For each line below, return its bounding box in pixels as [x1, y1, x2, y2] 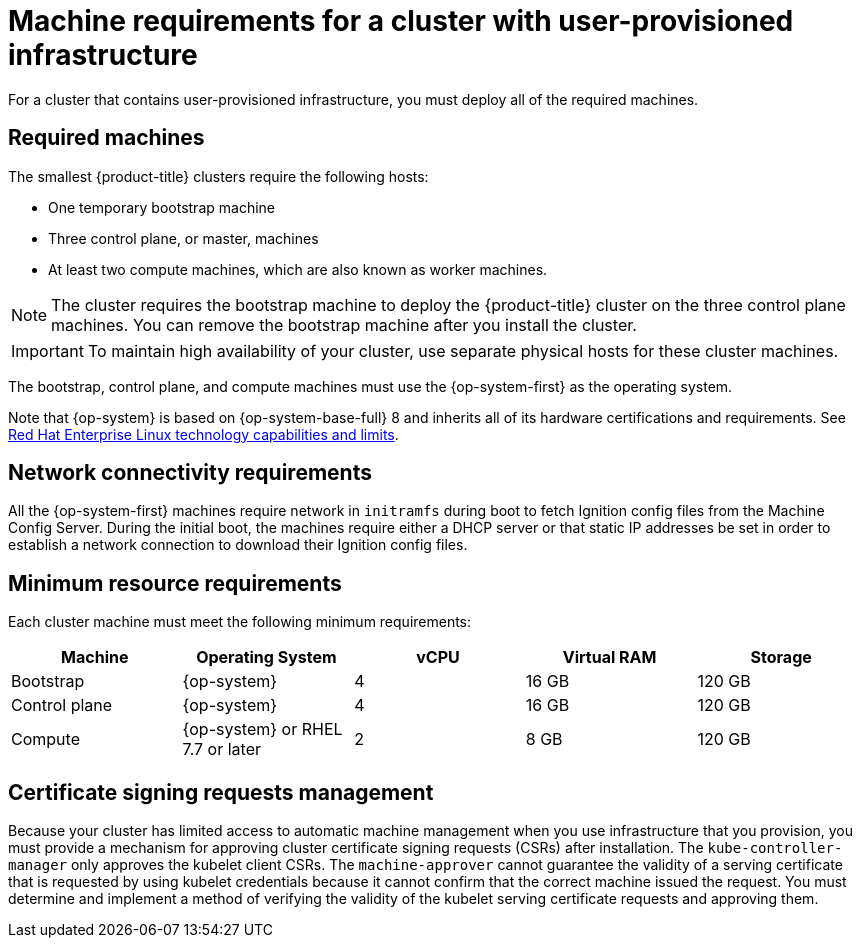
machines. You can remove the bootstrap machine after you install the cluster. [51, 314, 637, 335]
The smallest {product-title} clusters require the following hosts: [8, 167, 429, 185]
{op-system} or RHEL [182, 719, 343, 740]
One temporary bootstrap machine [48, 198, 275, 216]
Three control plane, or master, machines [48, 229, 319, 247]
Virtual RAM [562, 647, 657, 668]
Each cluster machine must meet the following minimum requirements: [8, 613, 472, 631]
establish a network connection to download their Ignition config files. [8, 536, 468, 554]
